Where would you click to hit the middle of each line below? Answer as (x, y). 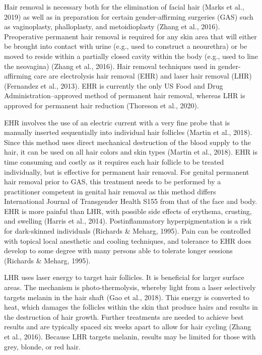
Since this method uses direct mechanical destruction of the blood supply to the (127, 142)
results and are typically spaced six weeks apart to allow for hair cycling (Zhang (128, 327)
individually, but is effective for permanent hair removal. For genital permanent (127, 171)
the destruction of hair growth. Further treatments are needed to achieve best (124, 316)
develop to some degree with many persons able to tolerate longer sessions (118, 251)
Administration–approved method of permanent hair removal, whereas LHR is (125, 95)
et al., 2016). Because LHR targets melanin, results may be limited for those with (130, 336)
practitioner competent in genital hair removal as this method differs (110, 191)
